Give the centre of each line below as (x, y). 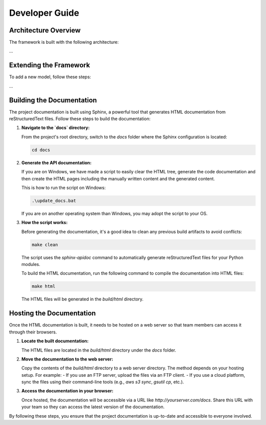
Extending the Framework (50, 65)
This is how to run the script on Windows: (64, 188)
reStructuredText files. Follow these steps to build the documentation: (80, 119)
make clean (45, 245)
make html (44, 286)
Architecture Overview (45, 30)
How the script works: (45, 223)
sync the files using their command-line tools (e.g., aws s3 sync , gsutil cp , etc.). (103, 382)
